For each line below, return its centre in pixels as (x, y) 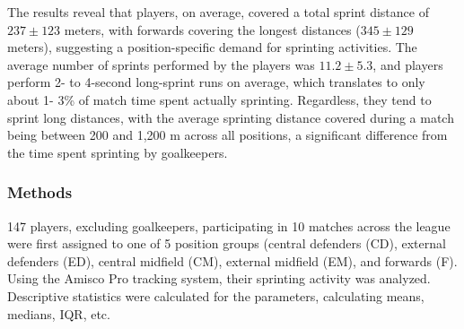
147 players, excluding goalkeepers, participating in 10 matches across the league (229, 225)
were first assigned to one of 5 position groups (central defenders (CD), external (227, 243)
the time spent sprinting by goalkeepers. (118, 152)
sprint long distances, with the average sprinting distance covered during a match (231, 117)
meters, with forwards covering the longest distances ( (212, 29)
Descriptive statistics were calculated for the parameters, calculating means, (216, 295)
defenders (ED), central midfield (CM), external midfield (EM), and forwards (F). (232, 260)
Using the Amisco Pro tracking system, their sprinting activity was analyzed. (219, 278)
